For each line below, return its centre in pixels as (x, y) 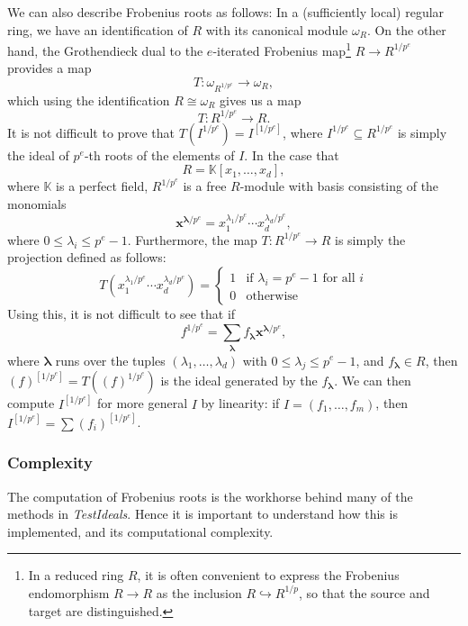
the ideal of (38, 154)
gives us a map (261, 100)
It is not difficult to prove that (91, 132)
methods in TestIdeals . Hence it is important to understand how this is (202, 514)
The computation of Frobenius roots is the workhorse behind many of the (210, 496)
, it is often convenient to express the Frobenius (268, 575)
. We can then (373, 381)
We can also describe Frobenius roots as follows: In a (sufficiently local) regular (226, 12)
